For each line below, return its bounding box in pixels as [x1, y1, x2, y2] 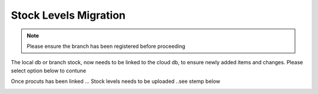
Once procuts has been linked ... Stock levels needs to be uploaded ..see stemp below [11, 78, 221, 85]
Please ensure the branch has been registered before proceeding [26, 43, 185, 50]
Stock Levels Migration [11, 9, 126, 22]
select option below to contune [11, 67, 87, 74]
